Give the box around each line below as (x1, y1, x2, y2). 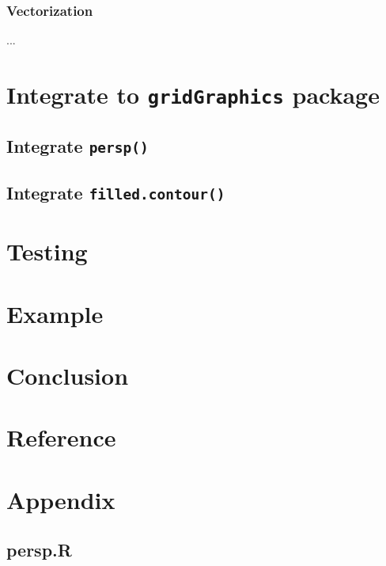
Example (6, 297, 104, 329)
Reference (6, 421, 116, 454)
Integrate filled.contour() (6, 180, 225, 205)
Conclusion (6, 359, 129, 391)
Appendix (6, 483, 115, 515)
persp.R (6, 538, 72, 562)
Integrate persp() (6, 133, 149, 158)
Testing (6, 235, 88, 268)
